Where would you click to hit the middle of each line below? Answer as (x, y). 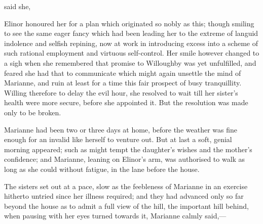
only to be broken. (33, 112)
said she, (17, 6)
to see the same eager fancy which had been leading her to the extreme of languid (131, 33)
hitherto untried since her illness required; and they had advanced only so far (124, 196)
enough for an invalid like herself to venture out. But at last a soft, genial (118, 139)
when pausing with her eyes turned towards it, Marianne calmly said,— (115, 216)
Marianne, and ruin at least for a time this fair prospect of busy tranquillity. (123, 83)
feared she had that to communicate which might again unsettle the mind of (123, 73)
